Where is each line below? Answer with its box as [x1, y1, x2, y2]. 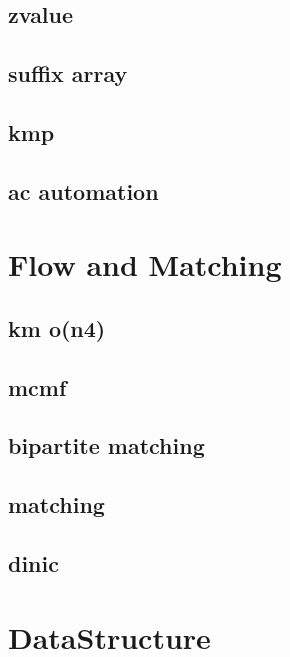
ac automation [8, 175, 159, 206]
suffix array [8, 58, 128, 89]
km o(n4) [8, 312, 106, 343]
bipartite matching [8, 430, 205, 461]
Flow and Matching [8, 244, 282, 285]
